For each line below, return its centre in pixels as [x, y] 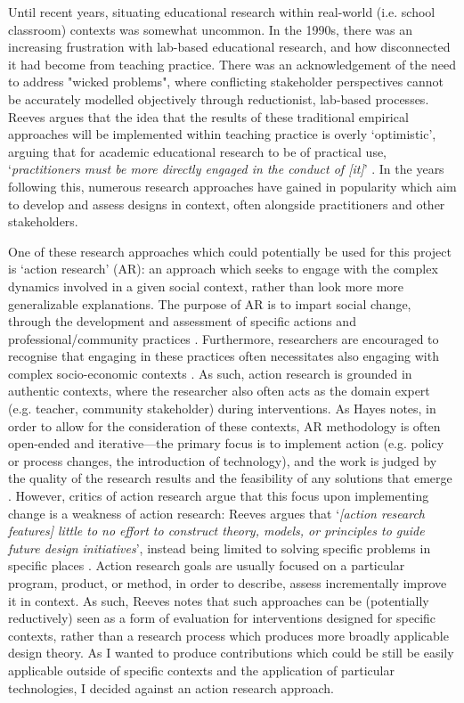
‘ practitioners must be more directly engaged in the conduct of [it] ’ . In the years [226, 169]
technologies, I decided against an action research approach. [171, 687]
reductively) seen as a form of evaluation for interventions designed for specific [222, 618]
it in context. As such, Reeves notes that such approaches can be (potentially [219, 600]
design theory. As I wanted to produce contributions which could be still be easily [231, 653]
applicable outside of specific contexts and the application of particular [201, 670]
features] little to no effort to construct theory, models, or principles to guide [216, 531]
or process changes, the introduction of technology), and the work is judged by [223, 460]
